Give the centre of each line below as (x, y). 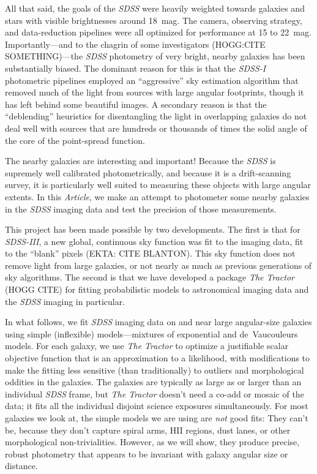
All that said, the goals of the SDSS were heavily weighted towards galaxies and (155, 8)
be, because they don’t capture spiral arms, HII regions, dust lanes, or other (148, 430)
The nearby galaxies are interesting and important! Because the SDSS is (140, 161)
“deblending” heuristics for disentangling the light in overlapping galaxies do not (156, 116)
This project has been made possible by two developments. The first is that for (153, 229)
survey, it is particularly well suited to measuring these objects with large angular (158, 185)
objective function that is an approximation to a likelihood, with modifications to (158, 358)
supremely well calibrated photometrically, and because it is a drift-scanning (148, 172)
